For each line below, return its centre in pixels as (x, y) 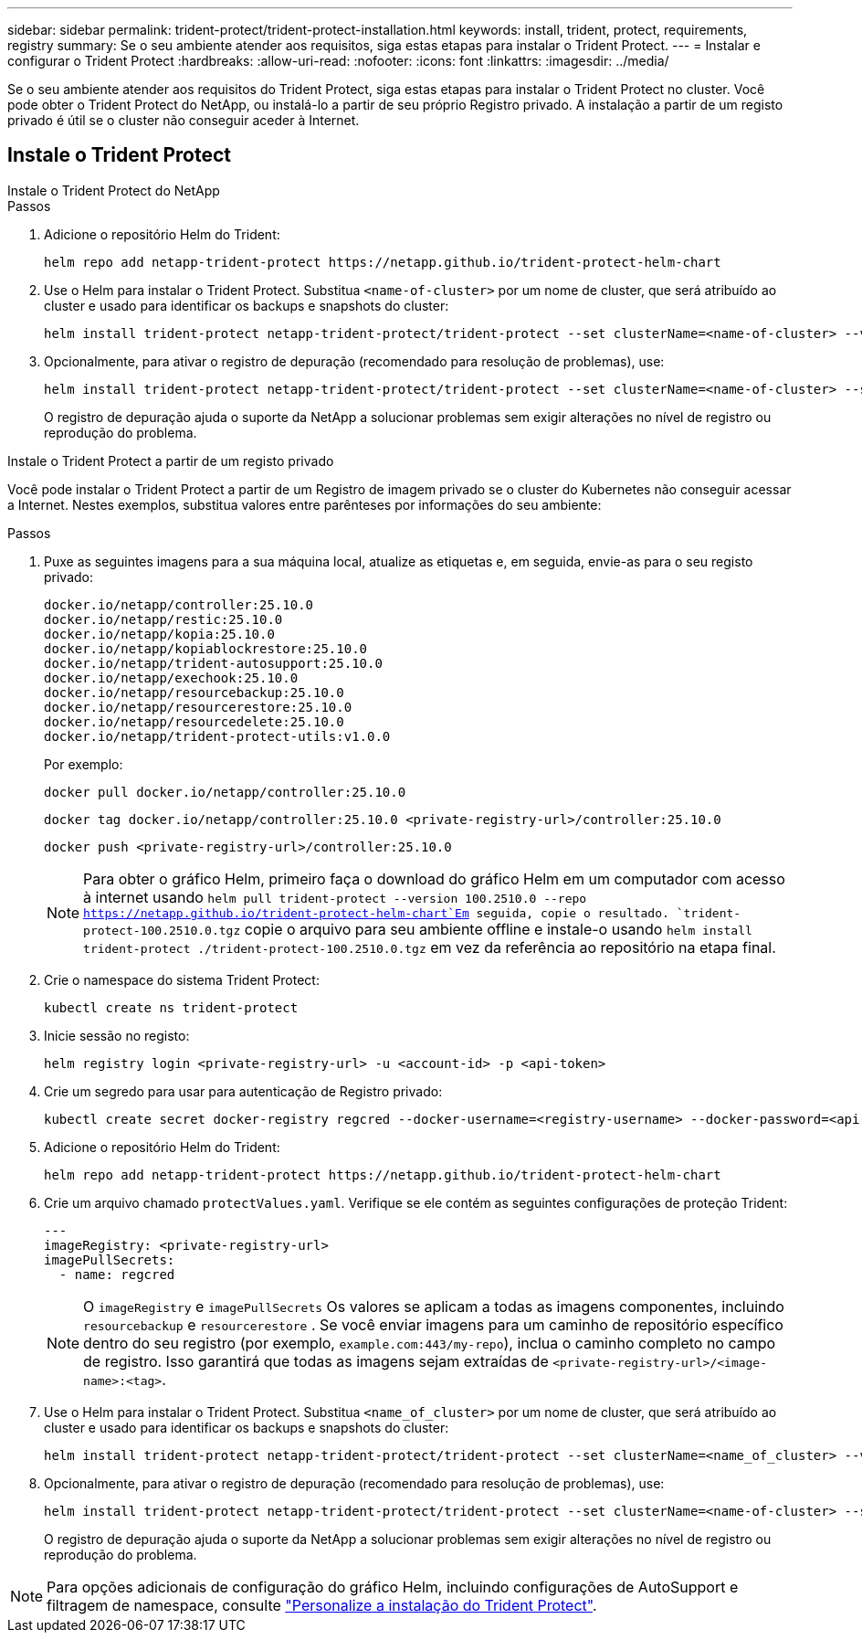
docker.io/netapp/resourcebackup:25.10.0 (194, 692)
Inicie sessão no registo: (117, 1035)
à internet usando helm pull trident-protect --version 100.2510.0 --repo (335, 897)
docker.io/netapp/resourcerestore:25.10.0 (198, 707)
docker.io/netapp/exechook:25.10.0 (171, 677)
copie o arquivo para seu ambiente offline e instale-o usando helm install (498, 929)
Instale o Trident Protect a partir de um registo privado (171, 460)
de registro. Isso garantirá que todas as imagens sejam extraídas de (316, 1361)
